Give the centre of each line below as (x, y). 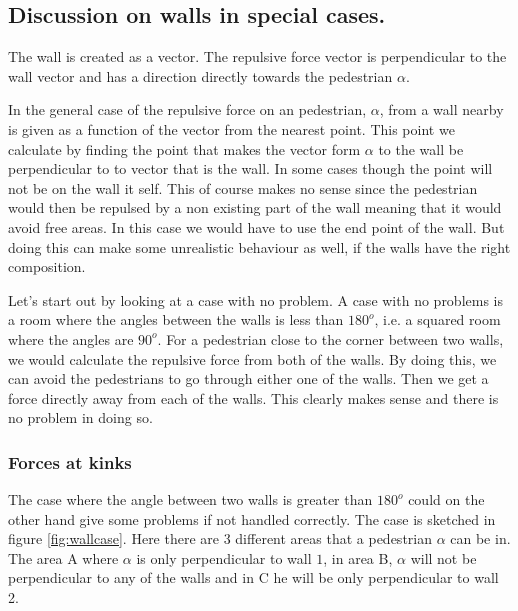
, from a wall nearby (441, 109)
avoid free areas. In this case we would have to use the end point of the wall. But (256, 226)
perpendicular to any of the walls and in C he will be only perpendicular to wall (253, 577)
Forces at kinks (70, 461)
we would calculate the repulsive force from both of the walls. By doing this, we (252, 358)
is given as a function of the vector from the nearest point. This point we (231, 128)
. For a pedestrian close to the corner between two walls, (330, 338)
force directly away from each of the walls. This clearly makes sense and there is (253, 397)
